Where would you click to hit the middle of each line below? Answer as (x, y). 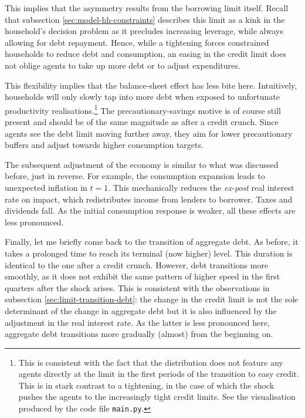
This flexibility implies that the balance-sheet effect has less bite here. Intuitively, (151, 85)
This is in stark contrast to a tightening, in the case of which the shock (146, 385)
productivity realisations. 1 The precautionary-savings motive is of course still (143, 109)
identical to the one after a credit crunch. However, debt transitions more (137, 264)
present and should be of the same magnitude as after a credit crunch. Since (142, 122)
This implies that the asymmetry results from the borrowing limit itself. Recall (147, 8)
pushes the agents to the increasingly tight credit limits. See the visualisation (157, 397)
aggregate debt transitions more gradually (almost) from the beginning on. (139, 334)
